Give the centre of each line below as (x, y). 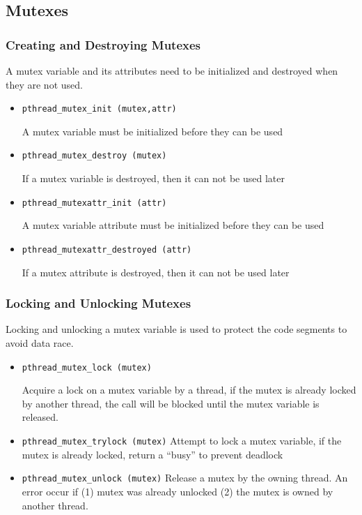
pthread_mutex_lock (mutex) (87, 367)
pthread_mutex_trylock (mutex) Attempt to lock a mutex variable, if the (182, 441)
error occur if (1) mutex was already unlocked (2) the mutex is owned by (178, 491)
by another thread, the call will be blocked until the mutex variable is (171, 403)
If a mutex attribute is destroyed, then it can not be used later (156, 272)
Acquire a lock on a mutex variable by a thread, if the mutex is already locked (189, 390)
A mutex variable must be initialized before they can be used (152, 131)
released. (40, 417)
